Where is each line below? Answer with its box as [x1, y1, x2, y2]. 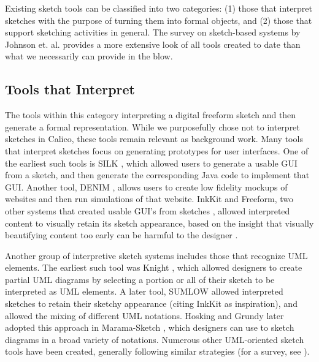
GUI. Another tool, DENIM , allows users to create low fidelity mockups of [5, 180, 288, 193]
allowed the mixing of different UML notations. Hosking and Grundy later [5, 309, 284, 322]
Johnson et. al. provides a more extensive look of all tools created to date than [5, 37, 301, 50]
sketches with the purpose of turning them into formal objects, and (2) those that [5, 13, 312, 26]
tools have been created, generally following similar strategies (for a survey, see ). [5, 345, 310, 358]
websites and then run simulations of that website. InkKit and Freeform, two [5, 192, 294, 205]
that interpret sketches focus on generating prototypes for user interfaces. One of [5, 144, 309, 157]
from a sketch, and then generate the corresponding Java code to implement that [5, 168, 310, 181]
